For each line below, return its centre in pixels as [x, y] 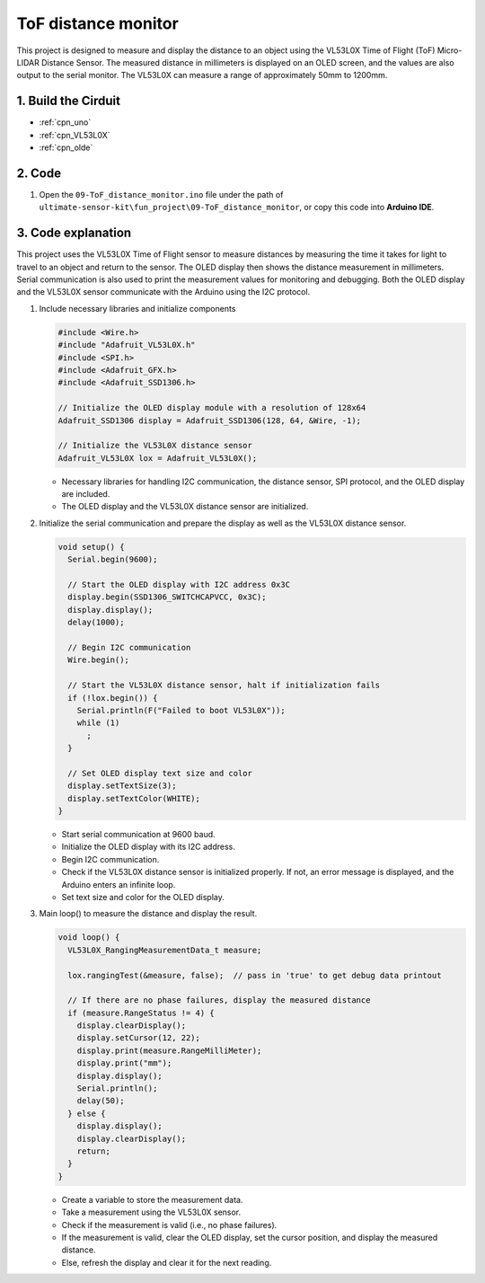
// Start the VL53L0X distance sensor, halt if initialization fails [224, 686]
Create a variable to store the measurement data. [152, 1199]
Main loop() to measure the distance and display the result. [148, 914]
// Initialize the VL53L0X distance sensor [155, 446]
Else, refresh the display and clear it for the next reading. [167, 1262]
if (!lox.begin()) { [113, 698]
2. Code [39, 173]
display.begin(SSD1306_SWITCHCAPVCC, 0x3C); [167, 597]
